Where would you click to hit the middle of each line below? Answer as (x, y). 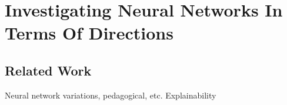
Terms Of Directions (89, 33)
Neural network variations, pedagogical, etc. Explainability (111, 95)
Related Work (48, 70)
